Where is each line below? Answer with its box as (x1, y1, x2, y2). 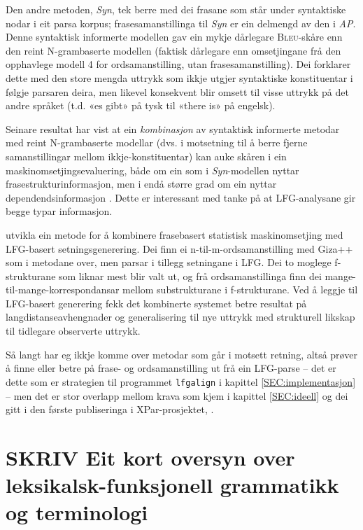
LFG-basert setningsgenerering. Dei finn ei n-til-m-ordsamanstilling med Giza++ (6, 241, 353, 256)
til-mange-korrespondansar (6, 282, 120, 297)
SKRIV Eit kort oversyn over (6, 442, 295, 471)
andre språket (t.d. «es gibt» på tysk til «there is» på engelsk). (6, 98, 276, 113)
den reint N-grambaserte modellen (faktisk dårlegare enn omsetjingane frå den (6, 43, 341, 57)
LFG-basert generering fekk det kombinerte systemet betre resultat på (6, 295, 307, 310)
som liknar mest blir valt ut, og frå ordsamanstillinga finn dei (59, 268, 322, 283)
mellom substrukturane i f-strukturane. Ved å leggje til (122, 282, 358, 297)
